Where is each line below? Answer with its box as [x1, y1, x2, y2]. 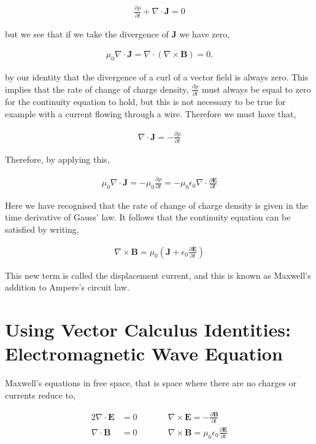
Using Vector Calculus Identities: [5, 317, 291, 342]
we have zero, [179, 27, 230, 40]
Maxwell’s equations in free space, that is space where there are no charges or [5, 376, 297, 389]
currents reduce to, [5, 388, 75, 401]
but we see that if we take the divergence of [5, 27, 169, 40]
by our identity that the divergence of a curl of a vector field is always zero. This [5, 71, 309, 84]
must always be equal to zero [201, 82, 311, 95]
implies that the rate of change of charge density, [5, 82, 189, 95]
